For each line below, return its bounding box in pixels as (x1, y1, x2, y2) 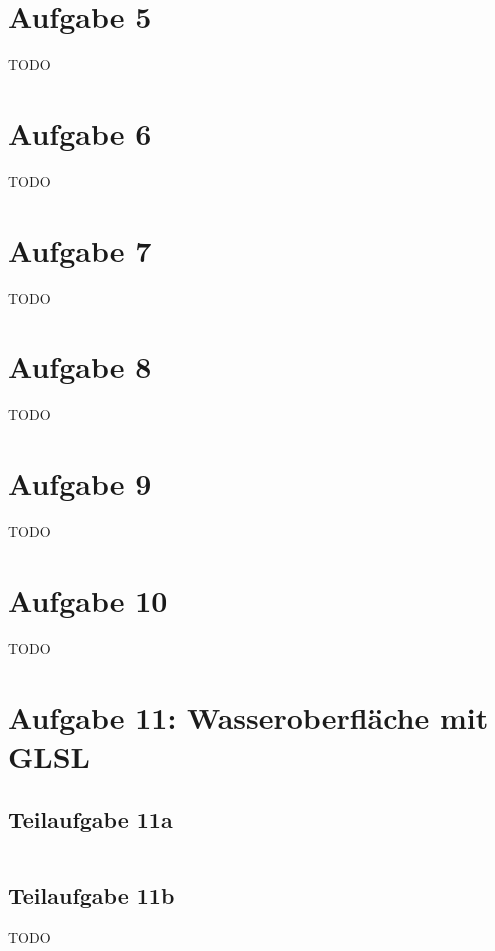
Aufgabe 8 (8, 346, 152, 387)
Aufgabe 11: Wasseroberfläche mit (8, 696, 489, 737)
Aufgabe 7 (8, 229, 152, 270)
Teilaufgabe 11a (8, 804, 173, 835)
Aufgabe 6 (8, 112, 152, 153)
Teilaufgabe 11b (8, 880, 175, 911)
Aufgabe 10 (8, 579, 168, 620)
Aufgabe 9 (8, 463, 152, 504)
